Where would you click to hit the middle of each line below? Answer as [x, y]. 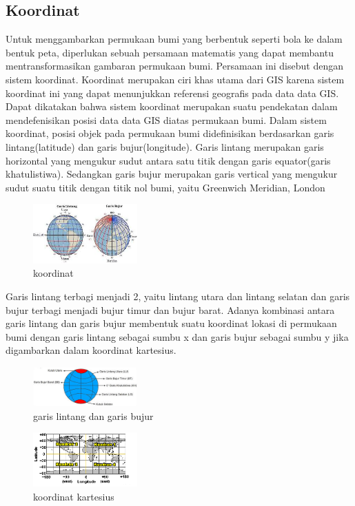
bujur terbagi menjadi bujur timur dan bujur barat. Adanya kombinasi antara [170, 309]
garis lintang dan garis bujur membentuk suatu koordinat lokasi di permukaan [171, 323]
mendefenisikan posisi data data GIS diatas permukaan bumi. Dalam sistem [166, 119]
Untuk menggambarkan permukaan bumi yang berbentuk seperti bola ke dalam [174, 39]
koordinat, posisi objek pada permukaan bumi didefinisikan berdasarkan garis [170, 133]
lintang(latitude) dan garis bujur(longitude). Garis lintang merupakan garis [165, 146]
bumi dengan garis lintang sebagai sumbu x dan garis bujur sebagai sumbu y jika [177, 336]
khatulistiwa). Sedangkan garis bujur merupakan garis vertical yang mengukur [172, 174]
